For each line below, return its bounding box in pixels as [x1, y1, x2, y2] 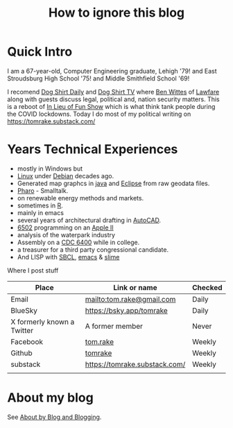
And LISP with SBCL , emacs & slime [17, 252, 120, 261]
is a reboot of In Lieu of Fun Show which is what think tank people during [7, 102, 216, 110]
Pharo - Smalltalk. [17, 186, 69, 195]
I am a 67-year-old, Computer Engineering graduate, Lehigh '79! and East [7, 67, 217, 75]
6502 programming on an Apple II [17, 223, 114, 232]
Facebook [10, 336, 44, 346]
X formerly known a [10, 317, 75, 327]
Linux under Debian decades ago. [17, 171, 114, 180]
